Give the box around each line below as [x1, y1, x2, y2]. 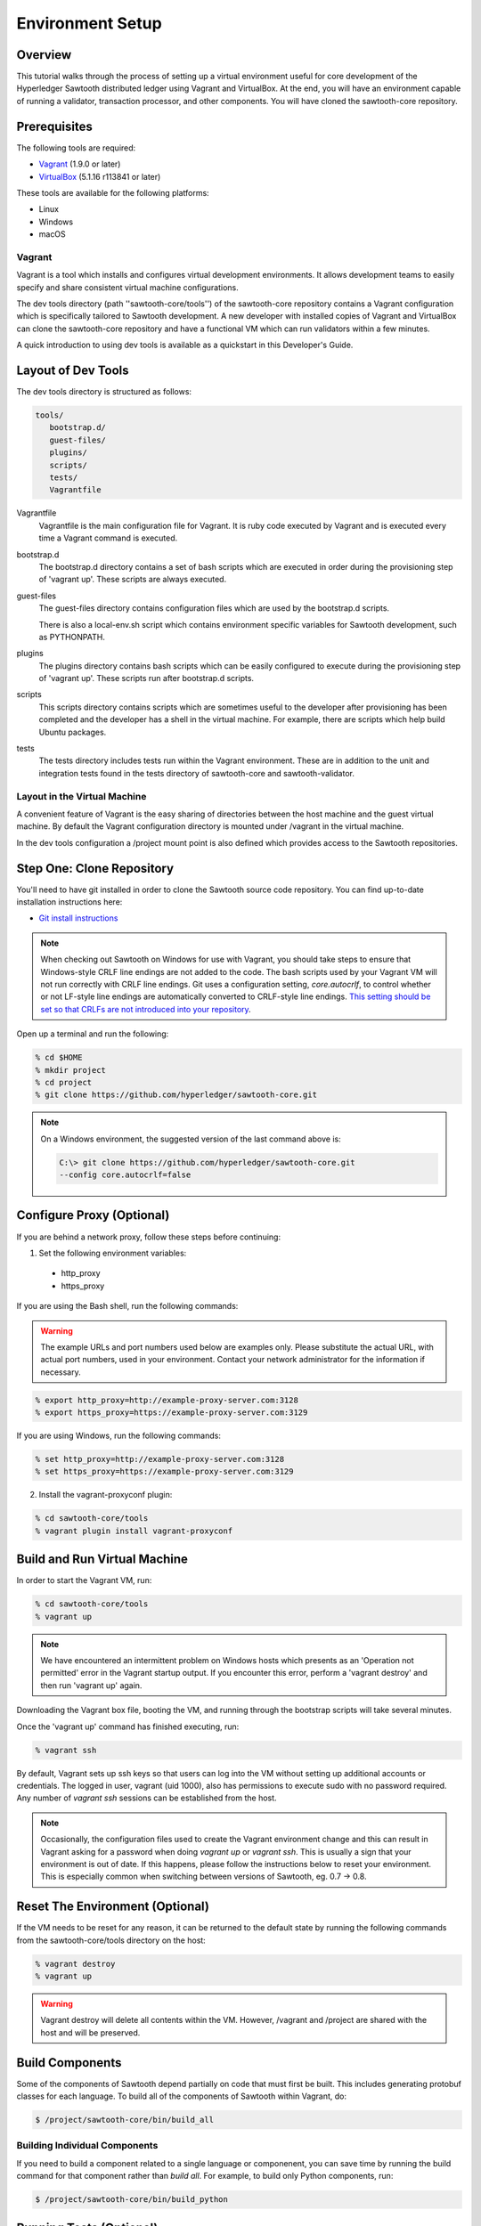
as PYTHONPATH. [38, 631, 106, 642]
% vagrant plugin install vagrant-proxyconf [35, 1525, 233, 1536]
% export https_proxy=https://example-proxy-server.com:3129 [35, 1408, 308, 1418]
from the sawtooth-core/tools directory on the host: [16, 1935, 207, 1946]
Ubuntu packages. [38, 727, 107, 737]
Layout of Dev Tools [16, 363, 129, 378]
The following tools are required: [16, 142, 136, 153]
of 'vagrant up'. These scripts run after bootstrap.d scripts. [38, 673, 254, 684]
